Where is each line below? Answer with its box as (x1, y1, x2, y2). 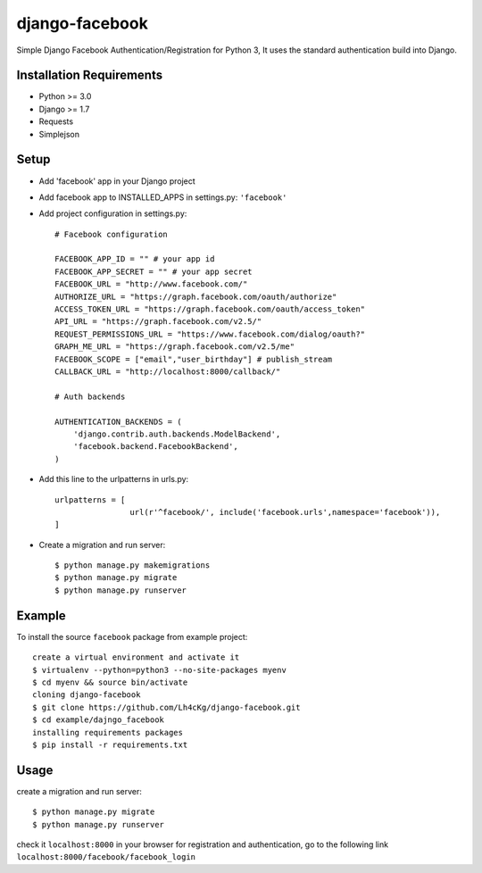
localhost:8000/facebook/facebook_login (16, 852, 196, 862)
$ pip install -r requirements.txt (32, 739, 188, 750)
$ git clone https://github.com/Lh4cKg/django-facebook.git (32, 702, 301, 712)
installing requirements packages (32, 727, 183, 737)
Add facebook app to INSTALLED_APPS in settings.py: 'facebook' (38, 192, 287, 203)
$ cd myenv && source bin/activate (32, 677, 188, 687)
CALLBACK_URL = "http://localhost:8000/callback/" (54, 367, 281, 377)
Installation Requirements (16, 68, 163, 83)
